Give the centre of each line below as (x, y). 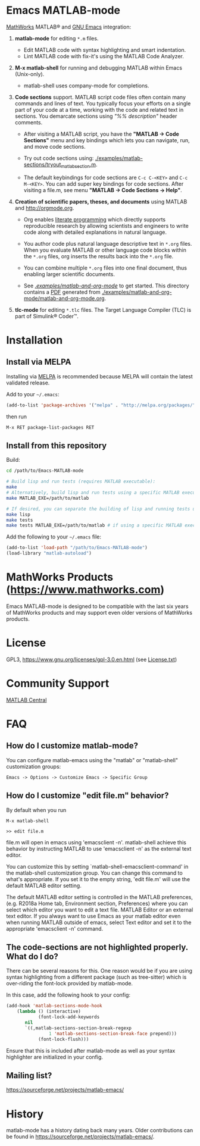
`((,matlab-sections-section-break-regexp (78, 1028)
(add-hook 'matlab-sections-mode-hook (54, 1006)
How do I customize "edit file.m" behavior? (87, 796)
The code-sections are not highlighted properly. (97, 948)
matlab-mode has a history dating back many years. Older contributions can (100, 1131)
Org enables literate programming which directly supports (94, 219)
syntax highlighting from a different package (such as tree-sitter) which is (96, 977)
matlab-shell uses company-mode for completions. (86, 85)
